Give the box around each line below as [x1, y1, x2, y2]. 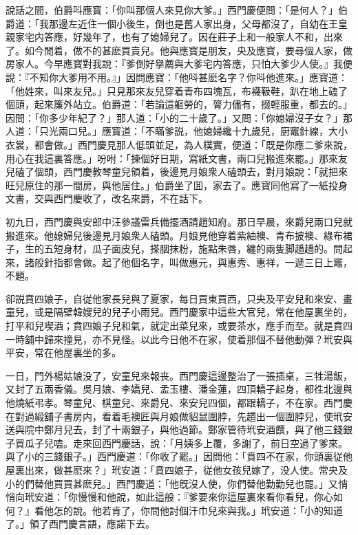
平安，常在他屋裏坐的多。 [6, 345, 121, 360]
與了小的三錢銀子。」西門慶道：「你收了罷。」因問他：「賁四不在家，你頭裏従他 [6, 449, 352, 463]
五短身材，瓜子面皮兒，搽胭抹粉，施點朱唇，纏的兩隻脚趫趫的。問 [43, 241, 343, 256]
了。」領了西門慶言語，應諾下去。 [6, 516, 155, 531]
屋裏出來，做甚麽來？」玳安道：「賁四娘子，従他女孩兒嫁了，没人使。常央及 [6, 463, 348, 477]
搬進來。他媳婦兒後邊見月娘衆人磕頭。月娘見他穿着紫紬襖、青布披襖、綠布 [6, 228, 343, 242]
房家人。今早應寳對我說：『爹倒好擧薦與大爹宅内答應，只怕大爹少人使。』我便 [6, 56, 352, 71]
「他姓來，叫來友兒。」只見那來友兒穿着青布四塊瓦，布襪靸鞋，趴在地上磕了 [6, 83, 348, 98]
